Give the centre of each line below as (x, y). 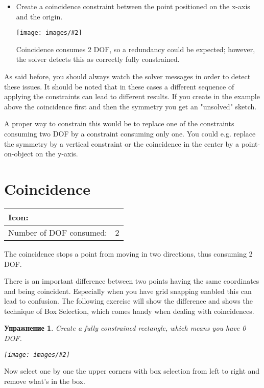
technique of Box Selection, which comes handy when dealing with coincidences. (129, 311)
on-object (19, 154)
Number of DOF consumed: (58, 232)
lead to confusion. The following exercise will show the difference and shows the (128, 301)
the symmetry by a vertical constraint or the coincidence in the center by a (122, 143)
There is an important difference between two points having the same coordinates (132, 281)
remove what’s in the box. (45, 381)
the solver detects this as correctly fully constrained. (98, 59)
